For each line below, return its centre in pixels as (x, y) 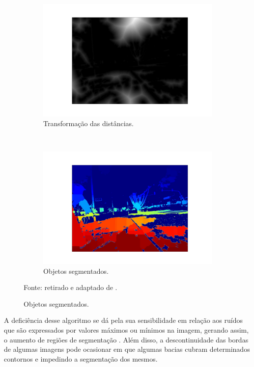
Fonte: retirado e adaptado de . (71, 287)
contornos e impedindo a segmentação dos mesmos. (81, 358)
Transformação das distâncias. (88, 123)
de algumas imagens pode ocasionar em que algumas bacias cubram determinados (127, 349)
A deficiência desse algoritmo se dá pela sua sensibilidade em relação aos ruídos (124, 320)
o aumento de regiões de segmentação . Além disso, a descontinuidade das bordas (126, 339)
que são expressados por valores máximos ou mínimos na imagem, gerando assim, (127, 329)
